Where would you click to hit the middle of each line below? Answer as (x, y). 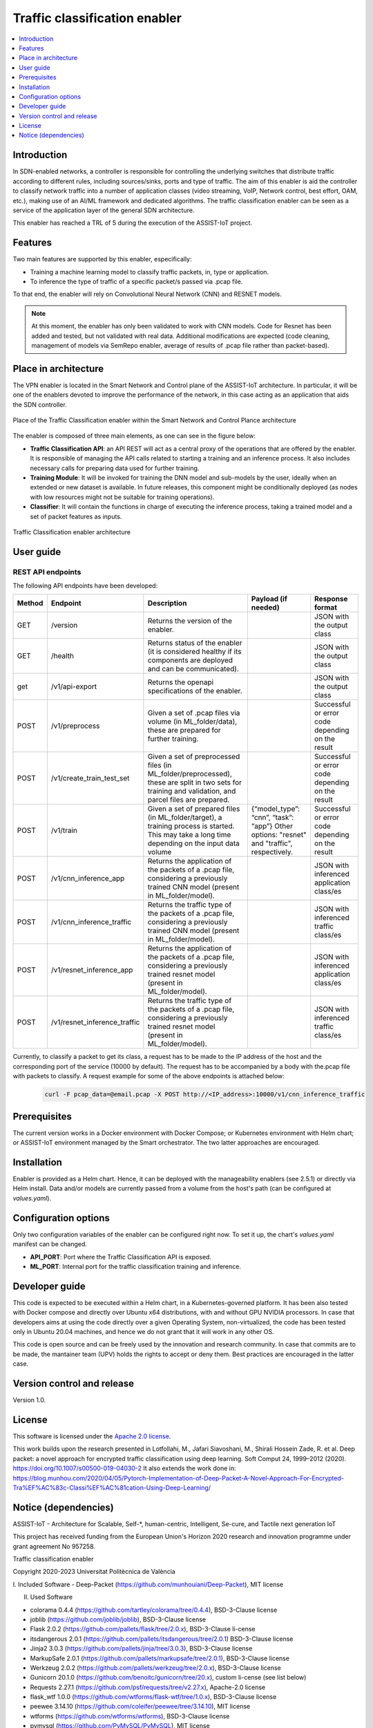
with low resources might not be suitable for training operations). (122, 497)
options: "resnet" (279, 835)
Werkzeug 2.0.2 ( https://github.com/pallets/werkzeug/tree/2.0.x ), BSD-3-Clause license (155, 1668)
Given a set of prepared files (194, 809)
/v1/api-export (74, 686)
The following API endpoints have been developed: (85, 586)
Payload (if (269, 599)
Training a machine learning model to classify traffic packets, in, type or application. (150, 272)
